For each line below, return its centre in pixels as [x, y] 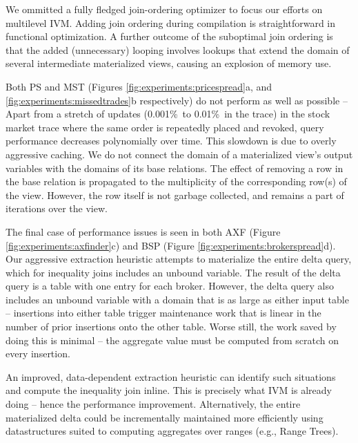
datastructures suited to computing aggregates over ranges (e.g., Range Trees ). [172, 431]
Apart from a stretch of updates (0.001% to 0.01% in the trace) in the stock [168, 114]
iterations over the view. [57, 208]
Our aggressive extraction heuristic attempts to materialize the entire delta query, [179, 259]
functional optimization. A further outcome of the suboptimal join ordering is [169, 36]
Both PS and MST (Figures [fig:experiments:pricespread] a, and [139, 86]
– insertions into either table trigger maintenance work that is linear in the [163, 313]
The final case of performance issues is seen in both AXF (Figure [143, 231]
